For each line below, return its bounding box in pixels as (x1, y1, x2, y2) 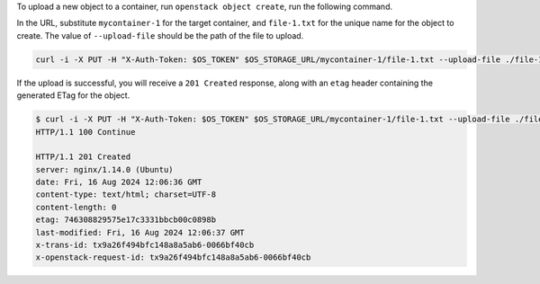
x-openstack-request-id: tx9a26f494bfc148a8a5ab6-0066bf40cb (35, 253, 311, 262)
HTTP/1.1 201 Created (35, 152, 131, 162)
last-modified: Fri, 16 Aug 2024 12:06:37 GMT (35, 227, 245, 237)
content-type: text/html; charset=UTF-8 (35, 190, 216, 200)
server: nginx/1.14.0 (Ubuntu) (35, 164, 175, 174)
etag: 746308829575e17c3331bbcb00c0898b (35, 215, 216, 225)
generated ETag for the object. (16, 90, 130, 101)
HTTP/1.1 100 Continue (35, 127, 136, 137)
